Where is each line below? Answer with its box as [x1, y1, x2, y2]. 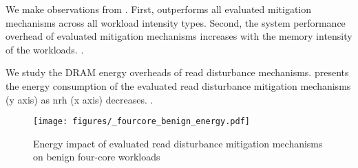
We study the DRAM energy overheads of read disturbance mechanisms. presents [6, 65, 349, 80]
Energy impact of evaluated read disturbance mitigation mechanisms [33, 136, 323, 150]
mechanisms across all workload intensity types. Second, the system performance [6, 15, 346, 29]
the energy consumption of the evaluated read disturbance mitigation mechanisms [6, 78, 351, 93]
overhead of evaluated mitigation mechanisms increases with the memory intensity [6, 29, 352, 43]
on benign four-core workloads [33, 149, 160, 164]
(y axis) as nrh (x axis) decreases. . [6, 92, 154, 106]
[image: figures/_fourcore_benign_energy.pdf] [33, 117, 250, 127]
